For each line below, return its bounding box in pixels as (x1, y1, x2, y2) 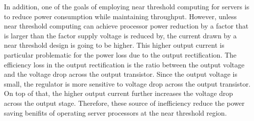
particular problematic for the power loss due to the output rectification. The (4, 49, 237, 60)
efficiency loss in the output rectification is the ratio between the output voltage (4, 59, 245, 69)
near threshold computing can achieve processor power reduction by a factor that (4, 21, 249, 31)
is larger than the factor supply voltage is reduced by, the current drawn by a (4, 30, 237, 40)
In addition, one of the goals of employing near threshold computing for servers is (4, 1, 250, 11)
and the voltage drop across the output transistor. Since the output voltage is (4, 69, 238, 79)
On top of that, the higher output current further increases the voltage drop (4, 88, 233, 98)
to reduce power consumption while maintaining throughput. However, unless (4, 11, 237, 21)
